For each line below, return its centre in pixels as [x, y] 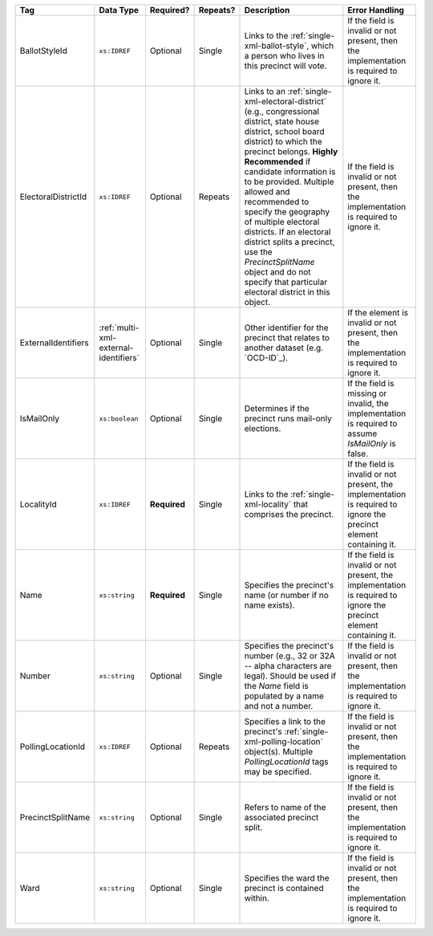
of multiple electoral [282, 222]
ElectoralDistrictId [53, 197]
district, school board [284, 131]
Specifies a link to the [285, 721]
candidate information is [290, 171]
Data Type [119, 10]
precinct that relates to [287, 338]
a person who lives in [284, 56]
